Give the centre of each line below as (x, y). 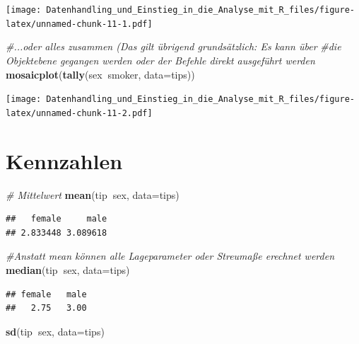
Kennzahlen (64, 160)
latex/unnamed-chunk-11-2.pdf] (79, 113)
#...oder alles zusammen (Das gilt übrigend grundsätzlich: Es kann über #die (173, 46)
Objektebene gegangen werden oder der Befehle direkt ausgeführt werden (160, 60)
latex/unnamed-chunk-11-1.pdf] (79, 24)
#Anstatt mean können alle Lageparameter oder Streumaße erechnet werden (170, 256)
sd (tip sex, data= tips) (55, 331)
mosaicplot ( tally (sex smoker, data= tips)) (100, 74)
